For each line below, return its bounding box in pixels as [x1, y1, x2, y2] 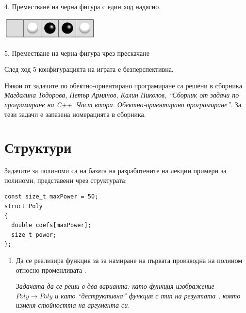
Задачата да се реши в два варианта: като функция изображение [16, 281, 214, 291]
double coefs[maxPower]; [11, 222, 91, 229]
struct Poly [4, 203, 43, 210]
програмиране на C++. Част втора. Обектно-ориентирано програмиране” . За [4, 99, 242, 109]
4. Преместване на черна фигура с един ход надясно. [4, 1, 161, 11]
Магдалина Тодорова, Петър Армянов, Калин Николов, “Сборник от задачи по [4, 90, 239, 100]
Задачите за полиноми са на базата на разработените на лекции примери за [4, 165, 227, 176]
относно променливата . [16, 264, 86, 275]
